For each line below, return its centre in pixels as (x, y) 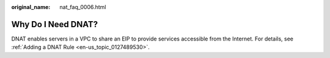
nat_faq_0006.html (83, 7)
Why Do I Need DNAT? (54, 24)
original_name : (31, 7)
